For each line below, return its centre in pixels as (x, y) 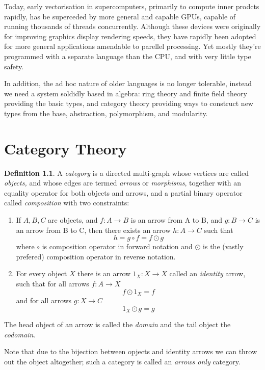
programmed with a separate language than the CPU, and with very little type (128, 56)
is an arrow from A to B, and (177, 220)
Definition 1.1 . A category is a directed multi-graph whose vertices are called (127, 173)
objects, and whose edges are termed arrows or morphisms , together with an (123, 183)
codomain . (20, 334)
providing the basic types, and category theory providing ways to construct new (129, 103)
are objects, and (73, 220)
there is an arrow (104, 273)
